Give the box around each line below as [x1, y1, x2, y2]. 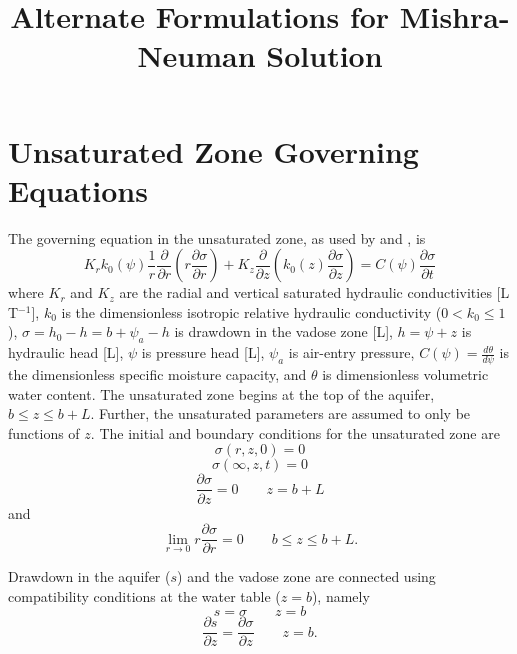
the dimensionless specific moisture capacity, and [8, 364, 307, 385]
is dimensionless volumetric [322, 364, 489, 385]
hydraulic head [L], [8, 342, 124, 363]
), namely [311, 585, 370, 606]
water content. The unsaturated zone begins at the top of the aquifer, [8, 383, 435, 404]
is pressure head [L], [141, 342, 265, 363]
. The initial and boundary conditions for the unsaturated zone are [90, 422, 500, 443]
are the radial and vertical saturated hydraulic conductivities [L [119, 282, 510, 303]
